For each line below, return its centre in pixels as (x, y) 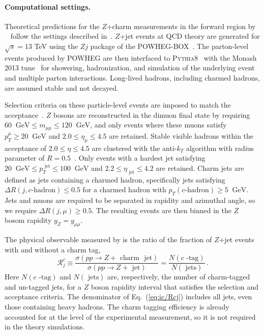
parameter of (25, 158)
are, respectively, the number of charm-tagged (179, 277)
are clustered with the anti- (134, 148)
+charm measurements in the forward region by (181, 26)
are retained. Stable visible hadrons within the (181, 135)
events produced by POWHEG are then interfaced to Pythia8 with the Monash (131, 57)
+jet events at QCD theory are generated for (190, 36)
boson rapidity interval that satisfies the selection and (174, 286)
